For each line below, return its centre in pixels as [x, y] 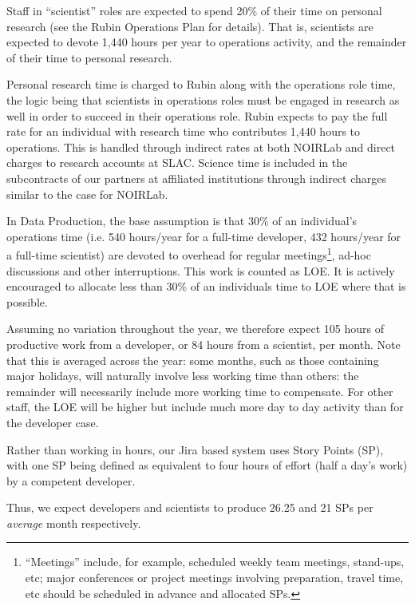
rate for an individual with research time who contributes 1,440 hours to [184, 131]
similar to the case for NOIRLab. [87, 194]
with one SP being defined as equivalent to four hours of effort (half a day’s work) [207, 465]
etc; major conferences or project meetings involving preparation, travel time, [214, 578]
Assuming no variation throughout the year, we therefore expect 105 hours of [195, 329]
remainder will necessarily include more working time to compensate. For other [200, 391]
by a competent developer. [71, 480]
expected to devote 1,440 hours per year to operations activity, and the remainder [207, 42]
